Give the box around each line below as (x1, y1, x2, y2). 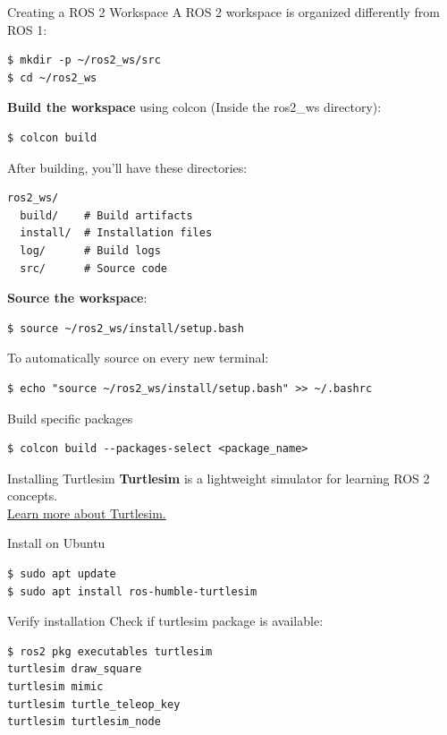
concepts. (7, 486, 58, 505)
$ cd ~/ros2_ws (7, 71, 97, 84)
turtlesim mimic (7, 680, 104, 694)
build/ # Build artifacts (20, 209, 193, 222)
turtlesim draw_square (7, 662, 142, 676)
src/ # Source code (20, 261, 167, 275)
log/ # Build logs (20, 244, 161, 257)
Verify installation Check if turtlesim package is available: (7, 611, 324, 630)
